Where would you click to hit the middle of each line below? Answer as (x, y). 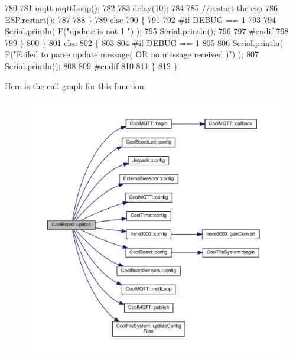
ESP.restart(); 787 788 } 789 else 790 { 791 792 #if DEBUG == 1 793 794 (141, 19)
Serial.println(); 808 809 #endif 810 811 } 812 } (91, 65)
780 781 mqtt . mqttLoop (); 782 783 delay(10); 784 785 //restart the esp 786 (141, 8)
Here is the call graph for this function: (76, 85)
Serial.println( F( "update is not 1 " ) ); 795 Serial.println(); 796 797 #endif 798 (147, 31)
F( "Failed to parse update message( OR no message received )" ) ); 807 (132, 54)
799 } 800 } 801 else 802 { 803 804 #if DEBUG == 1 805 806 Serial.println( (144, 42)
